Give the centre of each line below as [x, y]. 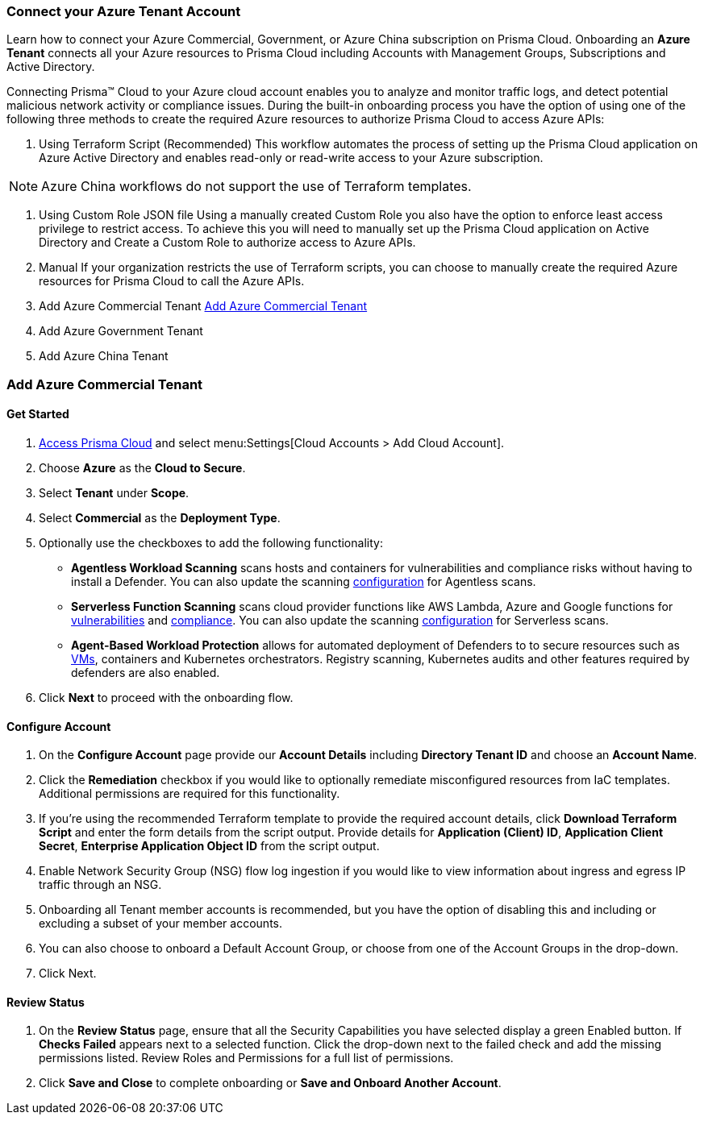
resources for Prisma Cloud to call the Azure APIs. [172, 281]
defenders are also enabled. [146, 672]
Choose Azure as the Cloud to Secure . [142, 467]
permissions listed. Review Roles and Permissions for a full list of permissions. [246, 1058]
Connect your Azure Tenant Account [124, 11]
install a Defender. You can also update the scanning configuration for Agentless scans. [304, 581]
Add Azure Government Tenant [121, 331]
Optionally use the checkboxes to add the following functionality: [211, 542]
